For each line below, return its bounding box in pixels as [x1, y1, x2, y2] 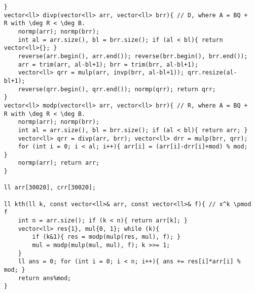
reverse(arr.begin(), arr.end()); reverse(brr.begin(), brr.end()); [18, 52, 248, 60]
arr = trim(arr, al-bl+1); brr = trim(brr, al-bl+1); [18, 61, 198, 68]
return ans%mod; [18, 274, 72, 282]
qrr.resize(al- [187, 69, 237, 76]
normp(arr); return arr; [18, 159, 100, 167]
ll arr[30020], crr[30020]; [4, 184, 96, 191]
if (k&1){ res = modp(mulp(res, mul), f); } [32, 233, 181, 241]
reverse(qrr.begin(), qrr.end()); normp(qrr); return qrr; [18, 85, 216, 93]
